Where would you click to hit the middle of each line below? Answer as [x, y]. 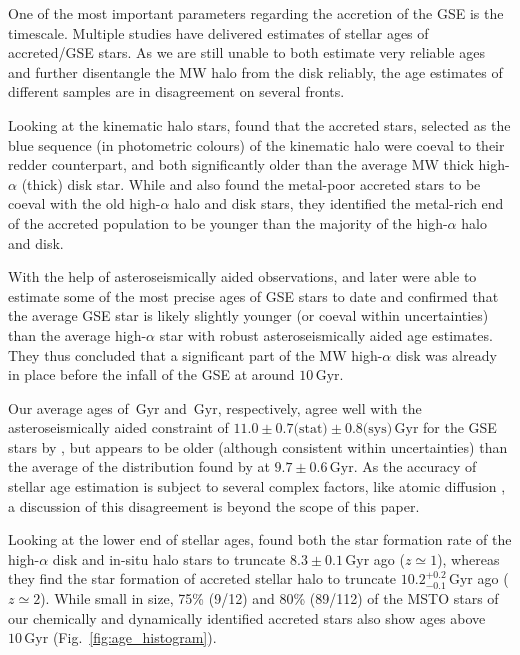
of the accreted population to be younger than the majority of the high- [228, 222]
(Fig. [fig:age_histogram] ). [134, 637]
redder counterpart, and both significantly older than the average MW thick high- [259, 164]
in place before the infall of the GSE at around [151, 374]
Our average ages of [68, 407]
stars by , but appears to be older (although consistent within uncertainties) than [258, 446]
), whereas [468, 558]
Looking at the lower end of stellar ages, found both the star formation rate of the [260, 539]
